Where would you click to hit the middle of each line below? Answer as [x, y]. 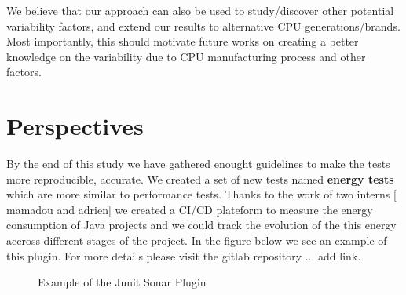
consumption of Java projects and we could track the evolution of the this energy [201, 225]
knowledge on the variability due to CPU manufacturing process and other [186, 56]
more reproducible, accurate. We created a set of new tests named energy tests [200, 178]
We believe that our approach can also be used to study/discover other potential [200, 10]
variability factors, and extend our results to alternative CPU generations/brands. [203, 25]
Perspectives [75, 126]
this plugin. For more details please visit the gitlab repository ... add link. [184, 255]
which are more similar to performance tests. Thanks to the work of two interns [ [201, 194]
